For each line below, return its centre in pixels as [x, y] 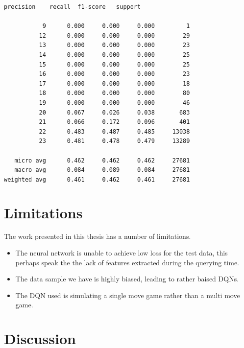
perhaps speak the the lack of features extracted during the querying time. [127, 262]
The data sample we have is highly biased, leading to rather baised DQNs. [127, 279]
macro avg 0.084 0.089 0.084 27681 [102, 170]
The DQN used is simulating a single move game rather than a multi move [128, 295]
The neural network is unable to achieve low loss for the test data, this [122, 253]
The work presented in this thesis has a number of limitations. [98, 236]
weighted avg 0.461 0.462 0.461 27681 [97, 179]
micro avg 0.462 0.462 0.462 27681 [102, 160]
